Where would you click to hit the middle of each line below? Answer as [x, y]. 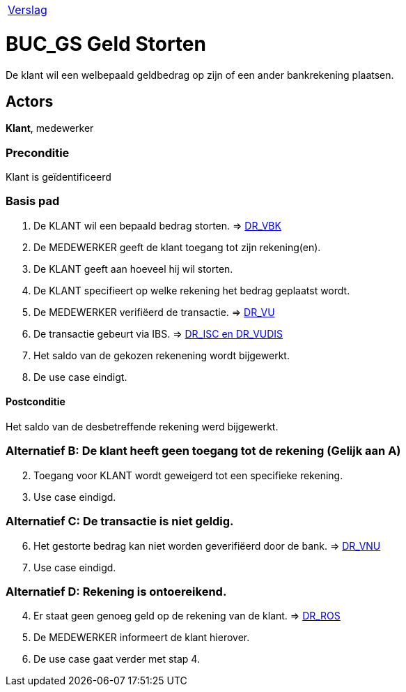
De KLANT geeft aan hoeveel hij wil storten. [133, 269]
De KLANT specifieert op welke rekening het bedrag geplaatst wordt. [192, 290]
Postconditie [36, 402]
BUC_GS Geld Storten [106, 44]
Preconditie [38, 152]
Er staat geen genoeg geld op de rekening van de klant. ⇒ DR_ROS [187, 616]
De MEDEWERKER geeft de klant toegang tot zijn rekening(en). [177, 247]
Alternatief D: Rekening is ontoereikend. [116, 591]
